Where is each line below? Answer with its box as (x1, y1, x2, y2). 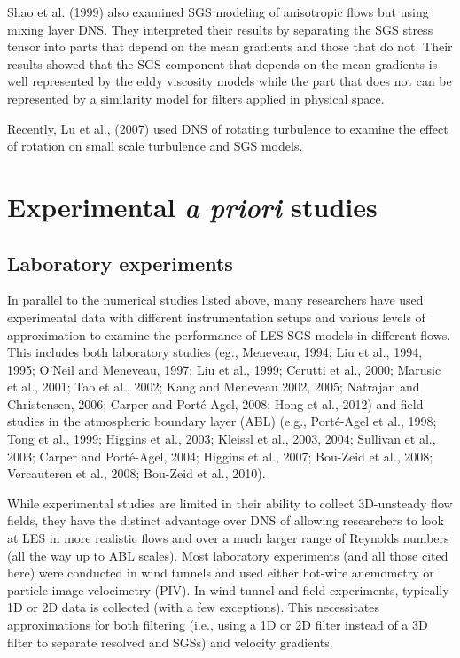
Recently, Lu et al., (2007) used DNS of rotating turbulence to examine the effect (7, 119, 448, 137)
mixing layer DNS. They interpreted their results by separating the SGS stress (7, 19, 433, 38)
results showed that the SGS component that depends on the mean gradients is (7, 54, 438, 73)
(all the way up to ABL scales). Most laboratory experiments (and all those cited (7, 546, 448, 564)
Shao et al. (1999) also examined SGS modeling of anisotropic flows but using (7, 3, 429, 20)
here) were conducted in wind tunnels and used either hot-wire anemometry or (7, 563, 434, 582)
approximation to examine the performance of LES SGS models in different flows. (7, 325, 451, 344)
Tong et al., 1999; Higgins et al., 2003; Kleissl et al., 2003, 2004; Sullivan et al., (7, 430, 436, 448)
